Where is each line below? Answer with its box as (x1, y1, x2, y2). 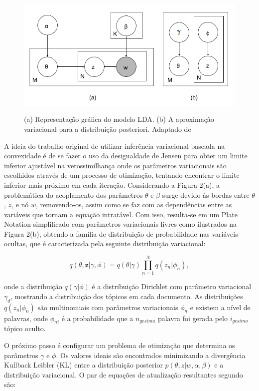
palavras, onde (4, 313, 48, 323)
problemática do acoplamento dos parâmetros (4, 189, 143, 200)
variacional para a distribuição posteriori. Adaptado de (24, 123, 191, 134)
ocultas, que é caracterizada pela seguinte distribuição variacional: (4, 238, 206, 249)
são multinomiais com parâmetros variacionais (37, 302, 178, 312)
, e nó (11, 199, 29, 210)
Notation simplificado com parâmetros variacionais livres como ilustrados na (4, 219, 237, 229)
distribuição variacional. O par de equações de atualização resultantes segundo (4, 369, 243, 380)
